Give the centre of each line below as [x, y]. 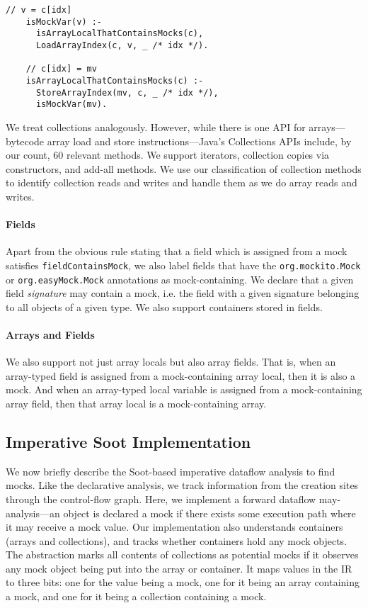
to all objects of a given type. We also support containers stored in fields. [164, 306]
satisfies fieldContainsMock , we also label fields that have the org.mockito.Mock [183, 265]
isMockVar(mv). [71, 105]
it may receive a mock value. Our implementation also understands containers [174, 527]
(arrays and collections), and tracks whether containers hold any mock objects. [177, 540]
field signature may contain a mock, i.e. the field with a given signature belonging [183, 293]
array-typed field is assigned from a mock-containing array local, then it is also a [181, 375]
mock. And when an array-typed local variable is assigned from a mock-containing [184, 389]
